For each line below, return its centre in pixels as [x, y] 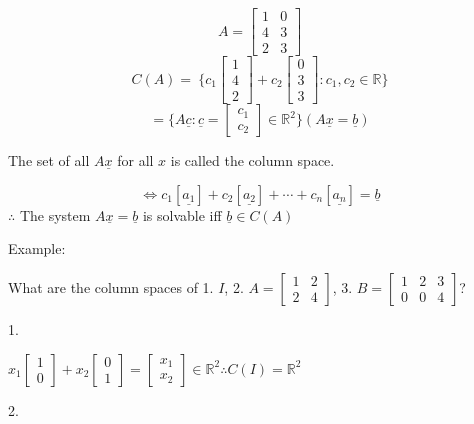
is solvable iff [182, 214]
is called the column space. [252, 160]
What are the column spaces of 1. [111, 286]
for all [135, 160]
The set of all [49, 160]
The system [55, 214]
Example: [37, 248]
